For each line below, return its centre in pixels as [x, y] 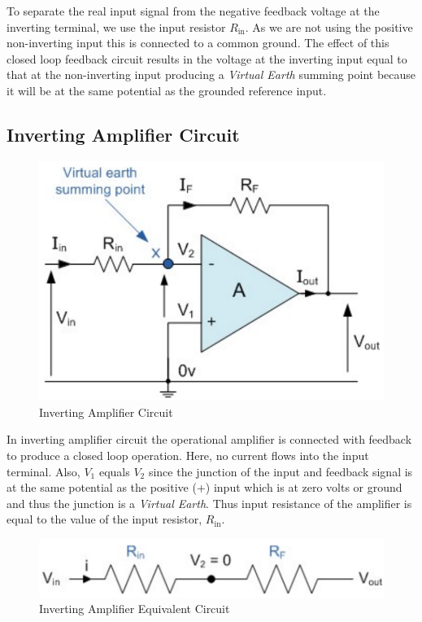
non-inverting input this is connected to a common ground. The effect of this [198, 43]
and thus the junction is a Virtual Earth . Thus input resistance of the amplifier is [209, 503]
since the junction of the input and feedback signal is [281, 471]
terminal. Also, [44, 471]
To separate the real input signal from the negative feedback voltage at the [193, 11]
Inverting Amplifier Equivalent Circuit [135, 609]
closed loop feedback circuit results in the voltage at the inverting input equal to [207, 58]
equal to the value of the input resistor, [104, 519]
